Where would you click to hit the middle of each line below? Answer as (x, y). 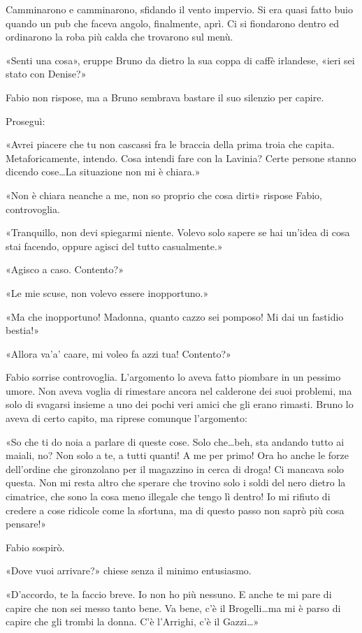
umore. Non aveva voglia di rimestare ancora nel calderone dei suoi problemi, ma (179, 390)
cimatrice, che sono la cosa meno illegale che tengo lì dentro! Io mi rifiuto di (168, 496)
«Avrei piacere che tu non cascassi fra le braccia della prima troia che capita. (170, 144)
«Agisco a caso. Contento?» (65, 269)
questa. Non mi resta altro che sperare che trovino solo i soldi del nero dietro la (176, 482)
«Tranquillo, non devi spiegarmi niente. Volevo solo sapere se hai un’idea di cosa (178, 232)
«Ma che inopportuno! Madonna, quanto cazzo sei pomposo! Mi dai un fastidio (175, 316)
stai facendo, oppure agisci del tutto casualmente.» (114, 246)
